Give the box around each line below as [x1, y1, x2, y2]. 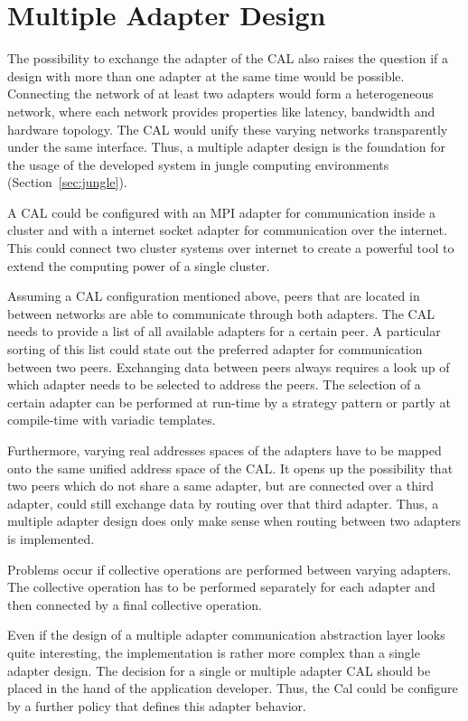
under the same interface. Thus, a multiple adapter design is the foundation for [7, 137, 446, 156]
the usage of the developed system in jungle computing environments [7, 154, 389, 173]
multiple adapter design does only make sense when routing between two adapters [7, 511, 462, 530]
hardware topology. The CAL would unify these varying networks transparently [7, 119, 448, 138]
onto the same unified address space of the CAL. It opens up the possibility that [7, 458, 454, 477]
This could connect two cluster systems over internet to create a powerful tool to [7, 239, 454, 257]
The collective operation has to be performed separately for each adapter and [7, 577, 435, 596]
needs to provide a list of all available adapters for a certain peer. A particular [7, 322, 441, 341]
